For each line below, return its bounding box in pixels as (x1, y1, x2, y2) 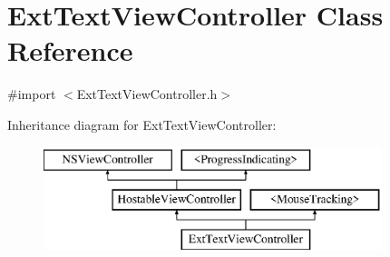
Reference (7, 32, 133, 69)
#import (7, 84, 56, 104)
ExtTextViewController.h (76, 84, 218, 104)
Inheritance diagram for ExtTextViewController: (7, 114, 277, 133)
